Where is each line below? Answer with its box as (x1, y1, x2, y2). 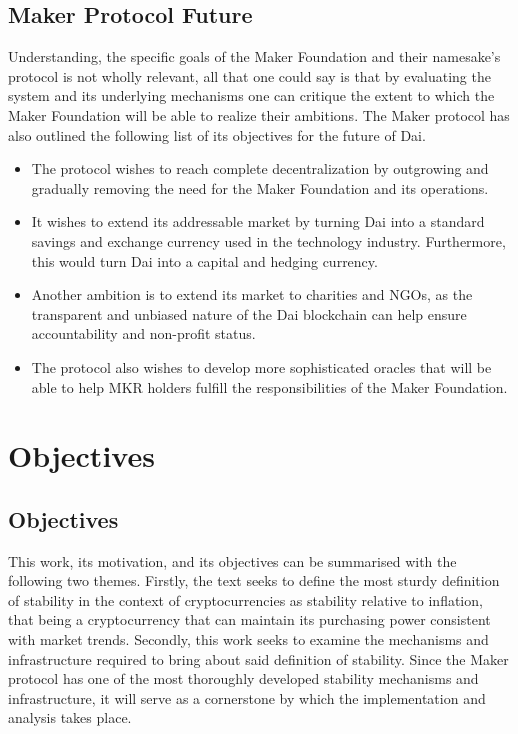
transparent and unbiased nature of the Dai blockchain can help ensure (31, 303, 467, 324)
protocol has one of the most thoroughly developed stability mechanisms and (8, 668, 479, 689)
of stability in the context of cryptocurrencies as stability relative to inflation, (8, 589, 483, 610)
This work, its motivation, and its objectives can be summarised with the (8, 550, 457, 571)
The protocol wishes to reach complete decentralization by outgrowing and (31, 158, 489, 179)
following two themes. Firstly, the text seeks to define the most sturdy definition (8, 570, 500, 591)
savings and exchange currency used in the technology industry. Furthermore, (31, 230, 506, 251)
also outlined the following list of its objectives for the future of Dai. (8, 124, 426, 145)
